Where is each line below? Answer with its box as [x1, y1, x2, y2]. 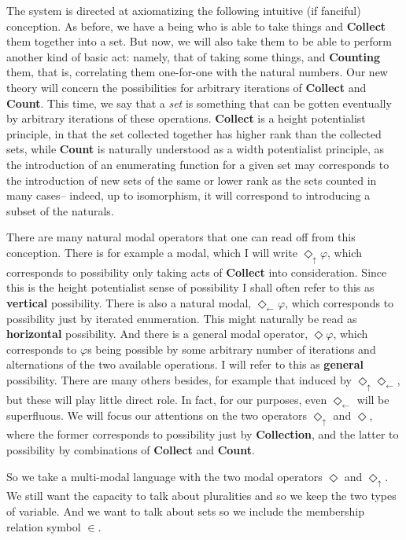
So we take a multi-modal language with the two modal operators [6, 468, 323, 484]
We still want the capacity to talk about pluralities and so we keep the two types [6, 487, 397, 504]
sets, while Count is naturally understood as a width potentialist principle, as [6, 141, 385, 157]
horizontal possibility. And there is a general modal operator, [6, 325, 308, 342]
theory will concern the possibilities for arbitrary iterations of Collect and [6, 79, 367, 95]
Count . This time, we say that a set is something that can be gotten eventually [6, 94, 392, 111]
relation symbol [6, 518, 81, 534]
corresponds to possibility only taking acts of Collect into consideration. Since [6, 263, 387, 280]
